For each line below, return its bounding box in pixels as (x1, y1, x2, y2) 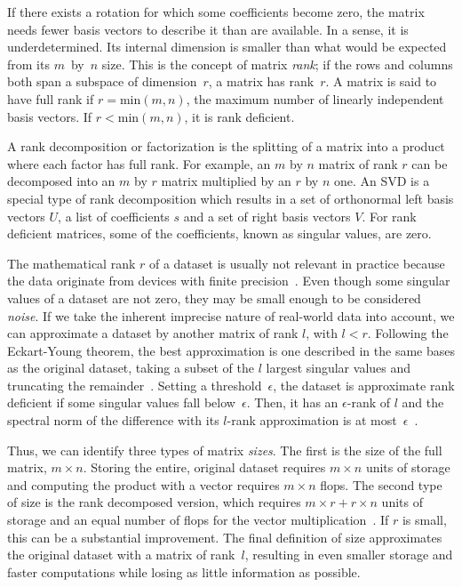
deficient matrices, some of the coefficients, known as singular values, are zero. (7, 224, 432, 243)
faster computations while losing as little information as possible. (7, 562, 361, 581)
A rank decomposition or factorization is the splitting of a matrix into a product (7, 137, 445, 156)
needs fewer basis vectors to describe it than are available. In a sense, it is (7, 20, 409, 38)
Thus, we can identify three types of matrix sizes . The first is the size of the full (7, 440, 442, 459)
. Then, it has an (246, 393, 339, 412)
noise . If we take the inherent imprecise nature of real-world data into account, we (7, 306, 455, 325)
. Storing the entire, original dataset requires (83, 458, 326, 477)
